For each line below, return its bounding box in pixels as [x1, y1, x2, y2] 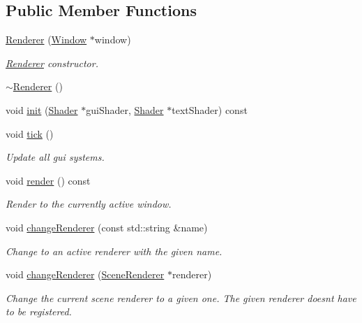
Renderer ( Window [6, 32, 87, 47]
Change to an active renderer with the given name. [6, 243, 223, 258]
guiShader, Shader [86, 102, 164, 117]
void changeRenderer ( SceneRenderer [6, 267, 165, 282]
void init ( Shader [6, 102, 78, 117]
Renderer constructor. [6, 55, 98, 70]
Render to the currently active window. [6, 196, 172, 211]
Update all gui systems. [6, 150, 105, 164]
